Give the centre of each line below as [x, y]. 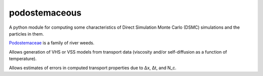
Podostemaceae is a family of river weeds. [52, 43]
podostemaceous [45, 13]
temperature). [23, 59]
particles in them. [26, 34]
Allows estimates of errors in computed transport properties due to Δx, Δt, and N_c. [93, 68]
